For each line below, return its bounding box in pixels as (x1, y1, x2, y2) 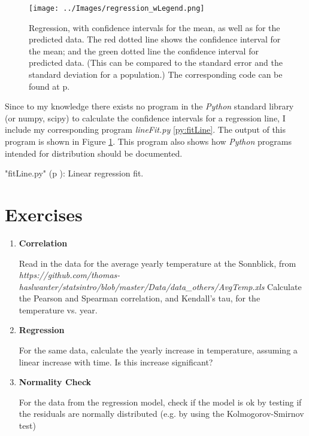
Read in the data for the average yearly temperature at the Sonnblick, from (19, 257, 296, 269)
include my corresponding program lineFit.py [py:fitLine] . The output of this (5, 123, 286, 136)
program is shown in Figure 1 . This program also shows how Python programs (5, 135, 292, 147)
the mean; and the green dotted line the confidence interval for (29, 44, 259, 57)
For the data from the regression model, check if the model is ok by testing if (19, 395, 302, 408)
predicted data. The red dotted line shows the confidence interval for (29, 33, 281, 45)
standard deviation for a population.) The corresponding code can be (29, 68, 283, 81)
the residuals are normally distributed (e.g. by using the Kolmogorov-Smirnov (19, 407, 304, 420)
